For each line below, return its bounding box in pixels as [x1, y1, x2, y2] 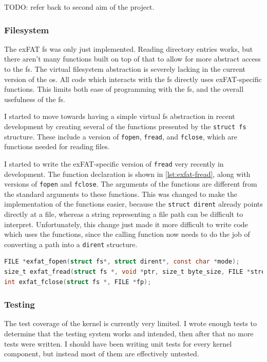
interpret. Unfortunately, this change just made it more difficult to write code [4, 218, 248, 229]
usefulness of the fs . [4, 93, 65, 104]
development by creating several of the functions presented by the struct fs [4, 120, 246, 131]
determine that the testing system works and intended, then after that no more [4, 328, 254, 339]
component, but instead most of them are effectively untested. [4, 348, 199, 359]
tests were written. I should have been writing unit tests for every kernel [4, 338, 232, 349]
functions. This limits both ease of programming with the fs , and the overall [4, 84, 244, 94]
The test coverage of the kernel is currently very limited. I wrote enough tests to [4, 318, 257, 329]
